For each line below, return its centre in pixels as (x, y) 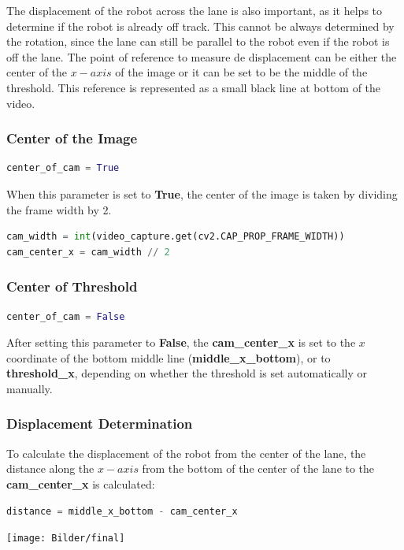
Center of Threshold (72, 286)
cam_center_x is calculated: (81, 483)
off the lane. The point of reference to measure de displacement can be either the (202, 56)
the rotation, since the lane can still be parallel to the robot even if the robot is (198, 41)
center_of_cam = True (63, 168)
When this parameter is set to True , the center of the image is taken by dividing (202, 193)
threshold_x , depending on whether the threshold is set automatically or (187, 373)
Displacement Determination (100, 424)
